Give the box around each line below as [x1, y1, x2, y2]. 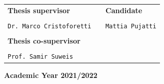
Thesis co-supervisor [8, 35, 81, 46]
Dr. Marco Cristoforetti [8, 22, 91, 30]
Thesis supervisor [8, 5, 70, 15]
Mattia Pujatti [105, 22, 156, 30]
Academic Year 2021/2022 [4, 70, 97, 80]
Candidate [105, 5, 142, 15]
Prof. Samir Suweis [8, 53, 73, 61]
